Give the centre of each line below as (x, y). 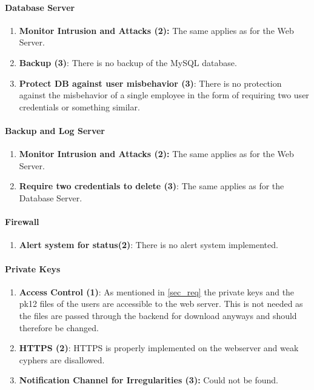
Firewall (22, 222)
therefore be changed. (59, 327)
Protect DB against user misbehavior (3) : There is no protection (150, 83)
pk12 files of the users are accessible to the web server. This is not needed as (161, 304)
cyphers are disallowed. (62, 359)
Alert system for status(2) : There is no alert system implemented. (149, 245)
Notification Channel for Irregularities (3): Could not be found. (149, 380)
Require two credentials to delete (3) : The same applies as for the (152, 186)
